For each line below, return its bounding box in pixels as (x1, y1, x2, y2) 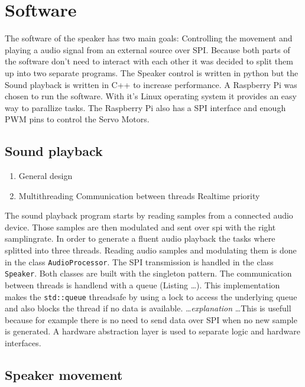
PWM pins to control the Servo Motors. (5, 113, 150, 125)
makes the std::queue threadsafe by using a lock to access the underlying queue (5, 290, 297, 303)
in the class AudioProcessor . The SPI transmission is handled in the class (5, 255, 274, 268)
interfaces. (5, 336, 41, 349)
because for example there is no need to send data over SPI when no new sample (5, 313, 297, 326)
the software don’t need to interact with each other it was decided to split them (5, 55, 293, 67)
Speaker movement (5, 365, 123, 383)
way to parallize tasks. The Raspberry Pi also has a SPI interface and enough (5, 101, 286, 113)
